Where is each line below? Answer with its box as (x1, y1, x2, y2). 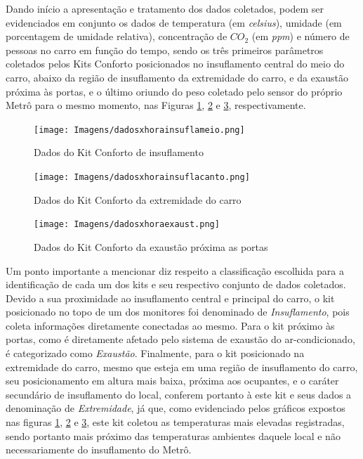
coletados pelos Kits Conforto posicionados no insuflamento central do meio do (6, 56, 345, 71)
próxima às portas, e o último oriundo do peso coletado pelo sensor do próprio (6, 84, 343, 98)
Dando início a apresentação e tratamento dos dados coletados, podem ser (6, 1, 324, 15)
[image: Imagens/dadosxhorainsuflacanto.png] (34, 172, 250, 182)
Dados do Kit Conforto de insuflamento (34, 145, 204, 160)
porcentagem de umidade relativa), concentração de (6, 29, 227, 44)
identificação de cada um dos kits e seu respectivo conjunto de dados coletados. (6, 277, 346, 292)
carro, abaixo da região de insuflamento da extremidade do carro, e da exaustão (6, 70, 349, 84)
